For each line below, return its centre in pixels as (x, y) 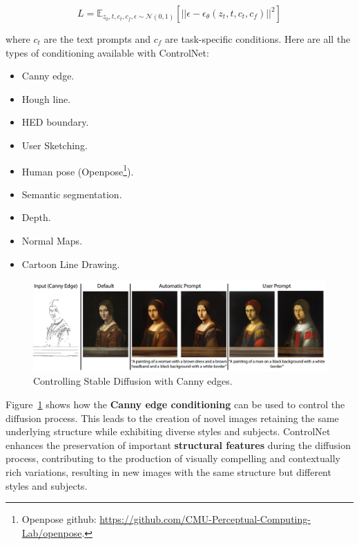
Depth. (36, 217)
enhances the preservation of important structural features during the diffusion (178, 444)
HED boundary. (55, 122)
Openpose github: (59, 519)
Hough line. (46, 98)
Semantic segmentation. (72, 194)
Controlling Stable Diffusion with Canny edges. (133, 381)
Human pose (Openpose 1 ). (78, 170)
